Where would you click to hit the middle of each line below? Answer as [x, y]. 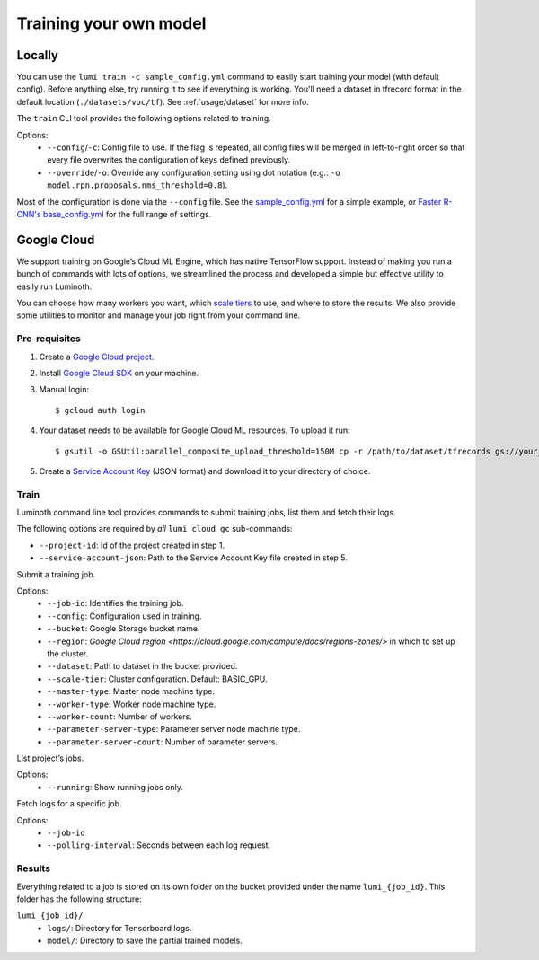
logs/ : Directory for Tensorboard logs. [119, 928]
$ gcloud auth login [100, 410]
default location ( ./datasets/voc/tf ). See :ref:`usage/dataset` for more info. [163, 101]
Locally [37, 55]
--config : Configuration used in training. [124, 616]
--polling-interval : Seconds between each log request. [159, 845]
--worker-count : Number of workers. [119, 716]
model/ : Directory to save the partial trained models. [145, 941]
